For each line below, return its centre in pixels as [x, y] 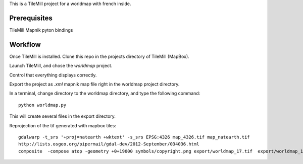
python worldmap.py [42, 105]
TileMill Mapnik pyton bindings [41, 30]
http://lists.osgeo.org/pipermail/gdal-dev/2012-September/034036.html [109, 144]
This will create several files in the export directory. [63, 116]
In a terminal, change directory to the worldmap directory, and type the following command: [105, 94]
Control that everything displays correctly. [53, 75]
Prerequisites [31, 18]
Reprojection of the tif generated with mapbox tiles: [63, 125]
